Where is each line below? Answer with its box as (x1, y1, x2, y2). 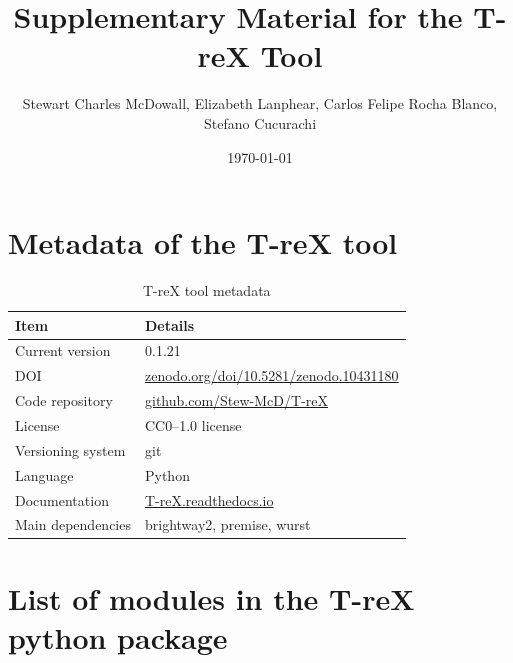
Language (15, 464, 74, 485)
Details (144, 314, 195, 335)
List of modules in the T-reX (8, 577, 415, 618)
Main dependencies (15, 514, 131, 535)
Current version (15, 340, 111, 361)
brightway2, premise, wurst (144, 514, 311, 535)
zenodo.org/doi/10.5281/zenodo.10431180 (144, 365, 399, 386)
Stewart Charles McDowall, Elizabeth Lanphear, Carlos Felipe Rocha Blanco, (22, 93, 498, 114)
